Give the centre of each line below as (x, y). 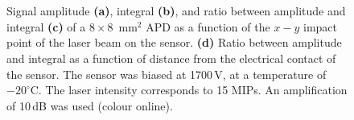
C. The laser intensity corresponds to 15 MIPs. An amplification (189, 90)
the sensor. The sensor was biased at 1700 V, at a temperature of (167, 74)
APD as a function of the (208, 26)
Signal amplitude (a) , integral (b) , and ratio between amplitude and (176, 11)
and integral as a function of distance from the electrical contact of (171, 58)
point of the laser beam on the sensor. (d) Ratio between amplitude (174, 42)
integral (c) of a (46, 26)
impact (321, 26)
